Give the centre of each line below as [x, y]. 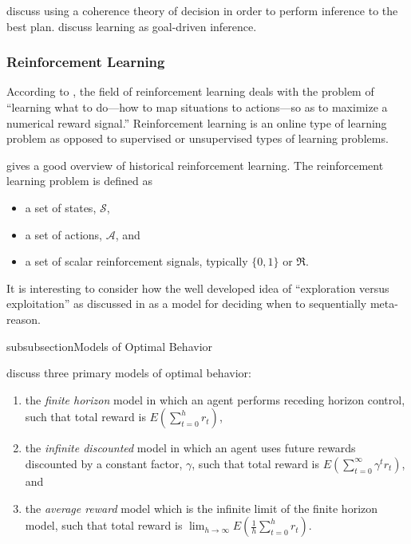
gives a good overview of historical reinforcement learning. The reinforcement [195, 165]
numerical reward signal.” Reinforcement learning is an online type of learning [197, 122]
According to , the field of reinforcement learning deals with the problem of [190, 91]
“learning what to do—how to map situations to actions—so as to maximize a [197, 107]
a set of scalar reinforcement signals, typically [136, 261]
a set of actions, [63, 234]
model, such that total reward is [104, 525]
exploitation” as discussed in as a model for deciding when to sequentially [187, 304]
